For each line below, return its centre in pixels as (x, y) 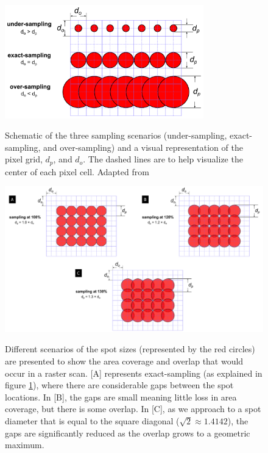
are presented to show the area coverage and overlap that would (124, 361)
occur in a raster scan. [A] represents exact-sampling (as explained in (134, 373)
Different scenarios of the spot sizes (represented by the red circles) (130, 349)
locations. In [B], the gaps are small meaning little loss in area (121, 397)
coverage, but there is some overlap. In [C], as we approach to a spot (133, 409)
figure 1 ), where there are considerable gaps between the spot (119, 385)
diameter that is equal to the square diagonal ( (92, 421)
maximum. (25, 445)
